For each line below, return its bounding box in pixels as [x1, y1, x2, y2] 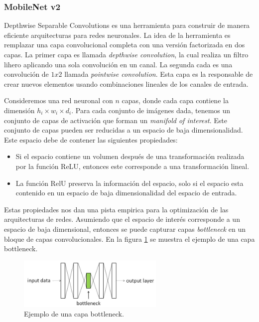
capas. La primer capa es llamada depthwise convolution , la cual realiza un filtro [4, 49, 249, 59]
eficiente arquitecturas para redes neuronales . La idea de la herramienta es [4, 29, 231, 40]
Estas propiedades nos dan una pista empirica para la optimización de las [4, 204, 229, 214]
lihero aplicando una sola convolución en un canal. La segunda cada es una [4, 59, 233, 69]
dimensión [4, 105, 35, 115]
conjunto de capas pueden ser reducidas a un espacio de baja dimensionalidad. [4, 125, 243, 135]
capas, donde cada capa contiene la [122, 95, 229, 106]
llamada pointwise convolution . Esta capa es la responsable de [64, 69, 253, 79]
